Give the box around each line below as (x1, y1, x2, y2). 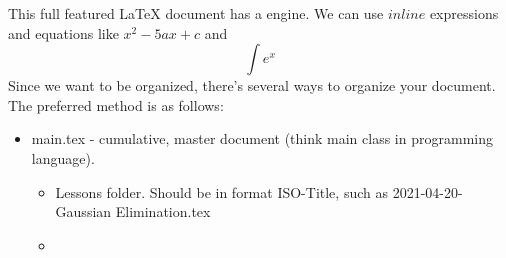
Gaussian (55, 201, 112, 222)
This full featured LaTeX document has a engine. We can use (8, 3, 384, 23)
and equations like (8, 22, 119, 43)
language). (31, 147, 95, 168)
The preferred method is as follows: (8, 94, 224, 115)
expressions (429, 3, 499, 23)
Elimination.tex (115, 201, 211, 222)
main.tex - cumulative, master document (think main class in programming (31, 128, 493, 149)
